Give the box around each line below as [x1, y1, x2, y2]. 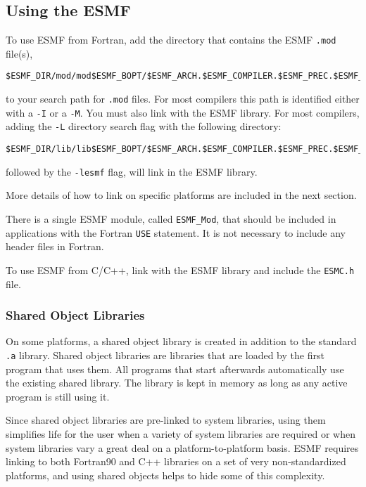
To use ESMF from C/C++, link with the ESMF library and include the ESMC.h [6, 262, 355, 277]
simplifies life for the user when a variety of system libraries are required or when [6, 426, 356, 441]
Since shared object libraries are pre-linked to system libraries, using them [6, 413, 326, 427]
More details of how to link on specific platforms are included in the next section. [6, 188, 357, 202]
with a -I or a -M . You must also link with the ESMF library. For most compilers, [6, 105, 360, 119]
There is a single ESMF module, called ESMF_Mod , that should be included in [6, 211, 336, 226]
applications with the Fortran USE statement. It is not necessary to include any [6, 225, 346, 240]
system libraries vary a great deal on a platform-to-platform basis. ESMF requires [6, 440, 359, 455]
